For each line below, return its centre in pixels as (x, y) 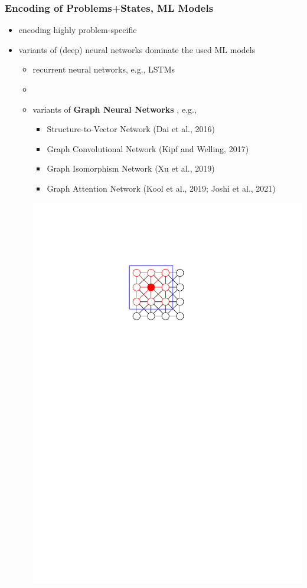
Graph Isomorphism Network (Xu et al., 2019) (131, 168)
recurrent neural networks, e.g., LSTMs (104, 69)
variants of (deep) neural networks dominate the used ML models (137, 49)
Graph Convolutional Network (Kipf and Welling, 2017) (148, 148)
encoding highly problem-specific (78, 30)
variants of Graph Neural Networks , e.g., (115, 109)
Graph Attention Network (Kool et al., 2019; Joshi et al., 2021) (161, 188)
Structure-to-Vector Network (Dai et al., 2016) (131, 129)
